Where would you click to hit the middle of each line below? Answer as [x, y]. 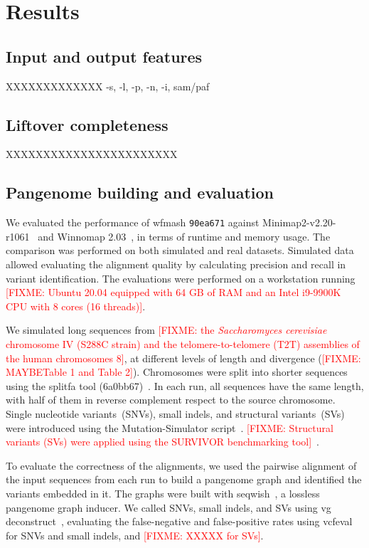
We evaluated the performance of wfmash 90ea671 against [133, 222]
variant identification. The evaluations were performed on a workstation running [181, 278]
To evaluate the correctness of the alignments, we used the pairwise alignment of [181, 465]
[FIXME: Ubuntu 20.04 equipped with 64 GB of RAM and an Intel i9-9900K [173, 292]
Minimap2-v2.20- [299, 222]
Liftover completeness [87, 124]
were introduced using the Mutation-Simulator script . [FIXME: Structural [170, 427]
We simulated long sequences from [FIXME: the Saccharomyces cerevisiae [166, 330]
